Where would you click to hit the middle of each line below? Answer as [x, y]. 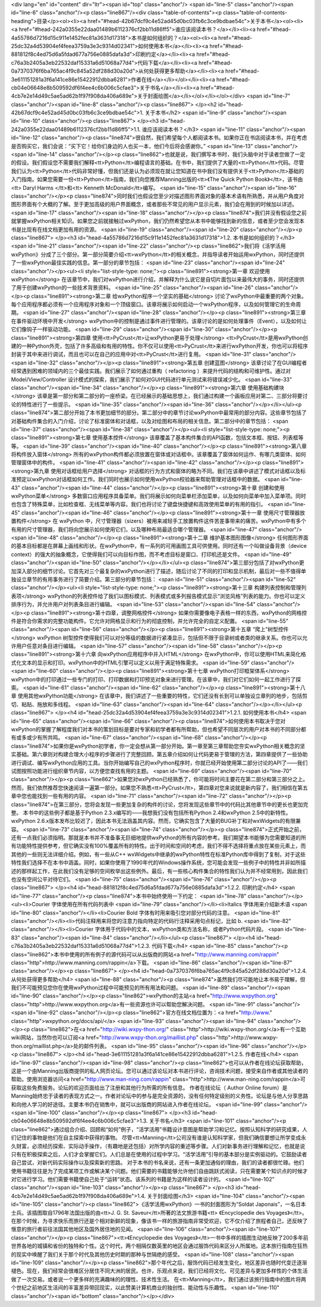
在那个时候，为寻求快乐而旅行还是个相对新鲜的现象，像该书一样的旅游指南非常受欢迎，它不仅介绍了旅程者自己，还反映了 [159, 1221]
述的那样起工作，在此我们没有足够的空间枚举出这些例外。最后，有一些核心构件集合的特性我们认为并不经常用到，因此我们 [159, 871]
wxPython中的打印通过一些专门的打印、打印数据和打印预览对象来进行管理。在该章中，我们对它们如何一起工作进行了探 [156, 679]
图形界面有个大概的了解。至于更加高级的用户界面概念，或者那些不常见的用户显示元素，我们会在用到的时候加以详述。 [154, 204]
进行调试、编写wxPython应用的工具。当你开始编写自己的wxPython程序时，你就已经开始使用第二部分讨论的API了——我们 [159, 763]
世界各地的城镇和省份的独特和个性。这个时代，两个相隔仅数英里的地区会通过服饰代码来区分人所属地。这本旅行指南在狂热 [159, 1246]
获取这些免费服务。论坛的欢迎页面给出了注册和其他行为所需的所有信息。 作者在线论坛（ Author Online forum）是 [149, 1087]
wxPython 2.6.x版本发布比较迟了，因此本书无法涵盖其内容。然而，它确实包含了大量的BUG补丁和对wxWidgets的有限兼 [156, 821]
